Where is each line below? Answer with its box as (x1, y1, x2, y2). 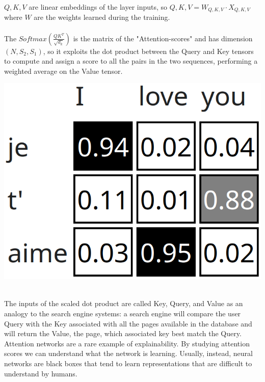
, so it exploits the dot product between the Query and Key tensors (43, 45, 254, 56)
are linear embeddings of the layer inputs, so (29, 2, 168, 12)
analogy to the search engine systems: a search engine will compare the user (4, 308, 241, 318)
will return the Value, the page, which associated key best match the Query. (4, 328, 242, 339)
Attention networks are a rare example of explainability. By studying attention (4, 338, 250, 348)
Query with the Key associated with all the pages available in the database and (4, 318, 252, 329)
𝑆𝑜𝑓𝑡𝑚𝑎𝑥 (18, 35, 47, 43)
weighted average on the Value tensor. (4, 65, 123, 76)
